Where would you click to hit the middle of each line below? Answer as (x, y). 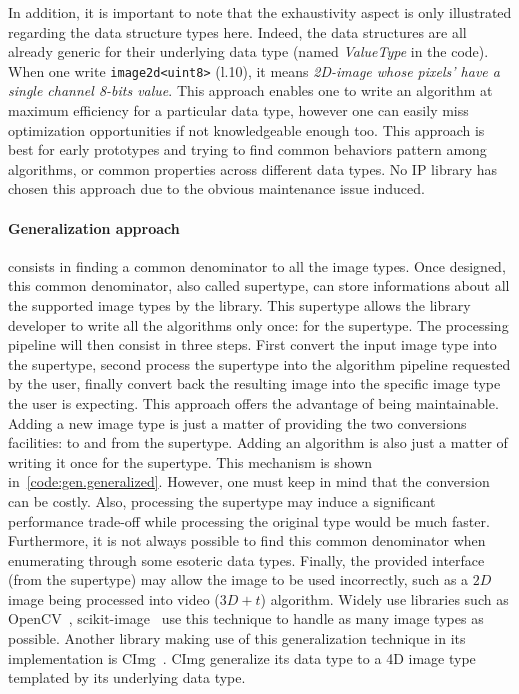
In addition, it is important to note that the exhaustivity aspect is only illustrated (260, 12)
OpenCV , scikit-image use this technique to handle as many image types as (246, 618)
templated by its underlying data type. (127, 677)
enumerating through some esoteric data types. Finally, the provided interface (246, 559)
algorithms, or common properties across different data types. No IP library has (253, 168)
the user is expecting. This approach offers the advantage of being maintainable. (253, 402)
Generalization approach (94, 227)
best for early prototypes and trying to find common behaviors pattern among (247, 149)
